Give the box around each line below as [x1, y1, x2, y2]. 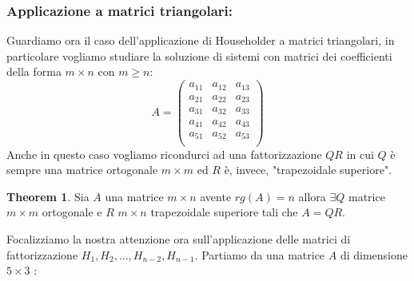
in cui [346, 145, 374, 162]
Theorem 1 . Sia [6, 188, 90, 204]
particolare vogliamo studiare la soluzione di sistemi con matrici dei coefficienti [6, 47, 392, 64]
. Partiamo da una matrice [194, 246, 325, 263]
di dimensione [340, 246, 408, 263]
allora [298, 188, 326, 204]
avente [200, 188, 232, 204]
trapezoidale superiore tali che [150, 204, 298, 220]
